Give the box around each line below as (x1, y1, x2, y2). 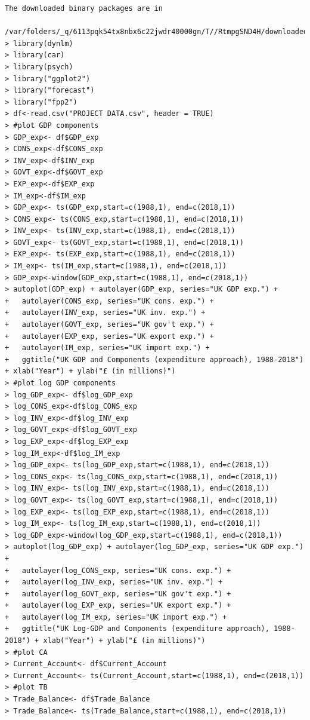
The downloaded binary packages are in (5, 4, 163, 13)
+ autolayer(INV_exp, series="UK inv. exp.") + (5, 308, 206, 317)
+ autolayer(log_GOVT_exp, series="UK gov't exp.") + (5, 589, 231, 598)
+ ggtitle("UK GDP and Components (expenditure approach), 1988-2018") (5, 355, 304, 364)
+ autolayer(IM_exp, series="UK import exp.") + (5, 344, 210, 353)
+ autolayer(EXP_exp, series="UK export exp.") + (5, 332, 214, 341)
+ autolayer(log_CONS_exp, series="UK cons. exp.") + (5, 566, 231, 575)
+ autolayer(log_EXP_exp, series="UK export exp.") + (5, 601, 231, 610)
